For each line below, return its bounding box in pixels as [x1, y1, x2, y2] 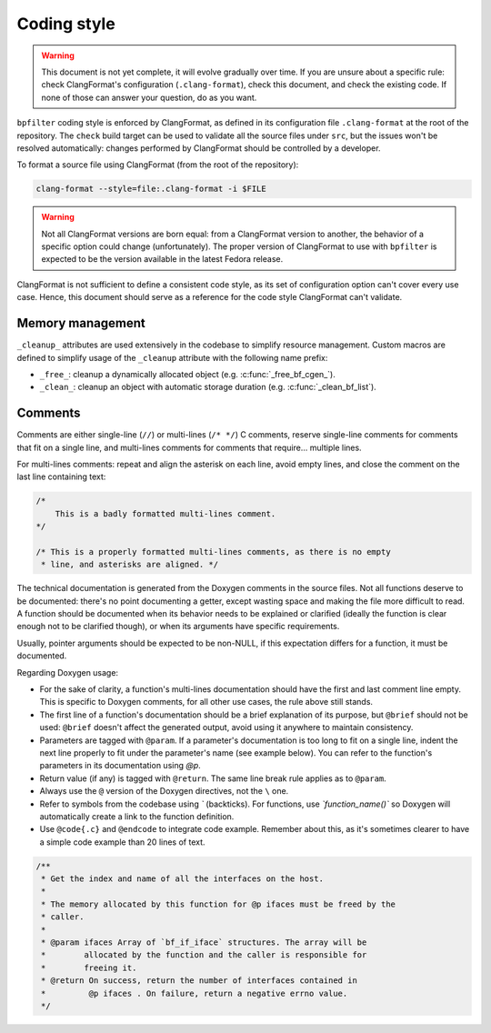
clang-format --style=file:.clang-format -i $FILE [35, 184, 267, 195]
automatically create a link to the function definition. [39, 810, 235, 822]
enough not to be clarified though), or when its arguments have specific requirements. [16, 621, 340, 632]
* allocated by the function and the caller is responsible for [41, 950, 367, 960]
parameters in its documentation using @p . [39, 760, 202, 771]
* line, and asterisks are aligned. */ [41, 559, 218, 570]
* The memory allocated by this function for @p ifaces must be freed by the [41, 898, 396, 909]
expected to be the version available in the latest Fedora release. [41, 254, 284, 265]
